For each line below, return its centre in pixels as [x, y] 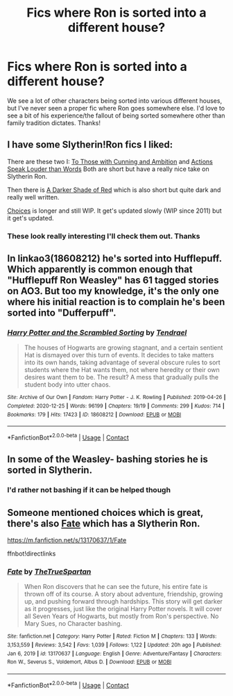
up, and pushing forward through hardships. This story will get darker [123, 601]
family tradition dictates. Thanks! [54, 122]
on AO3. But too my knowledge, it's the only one [113, 291]
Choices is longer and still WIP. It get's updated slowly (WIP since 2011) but [114, 211]
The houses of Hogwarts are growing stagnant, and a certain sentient [123, 348]
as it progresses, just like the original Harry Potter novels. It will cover [123, 609]
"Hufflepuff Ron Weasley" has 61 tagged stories [113, 281]
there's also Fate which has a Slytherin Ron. [104, 523]
